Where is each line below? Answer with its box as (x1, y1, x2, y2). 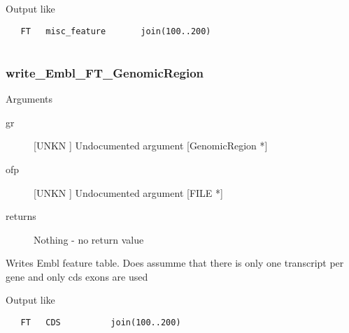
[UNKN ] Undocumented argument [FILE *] (34, 185, 223, 200)
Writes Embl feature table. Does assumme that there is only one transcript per (6, 256, 344, 270)
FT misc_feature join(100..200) (20, 26, 211, 36)
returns (6, 209, 36, 223)
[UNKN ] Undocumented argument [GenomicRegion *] (34, 138, 268, 153)
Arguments (6, 91, 53, 106)
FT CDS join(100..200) (20, 318, 181, 328)
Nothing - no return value (34, 232, 144, 246)
